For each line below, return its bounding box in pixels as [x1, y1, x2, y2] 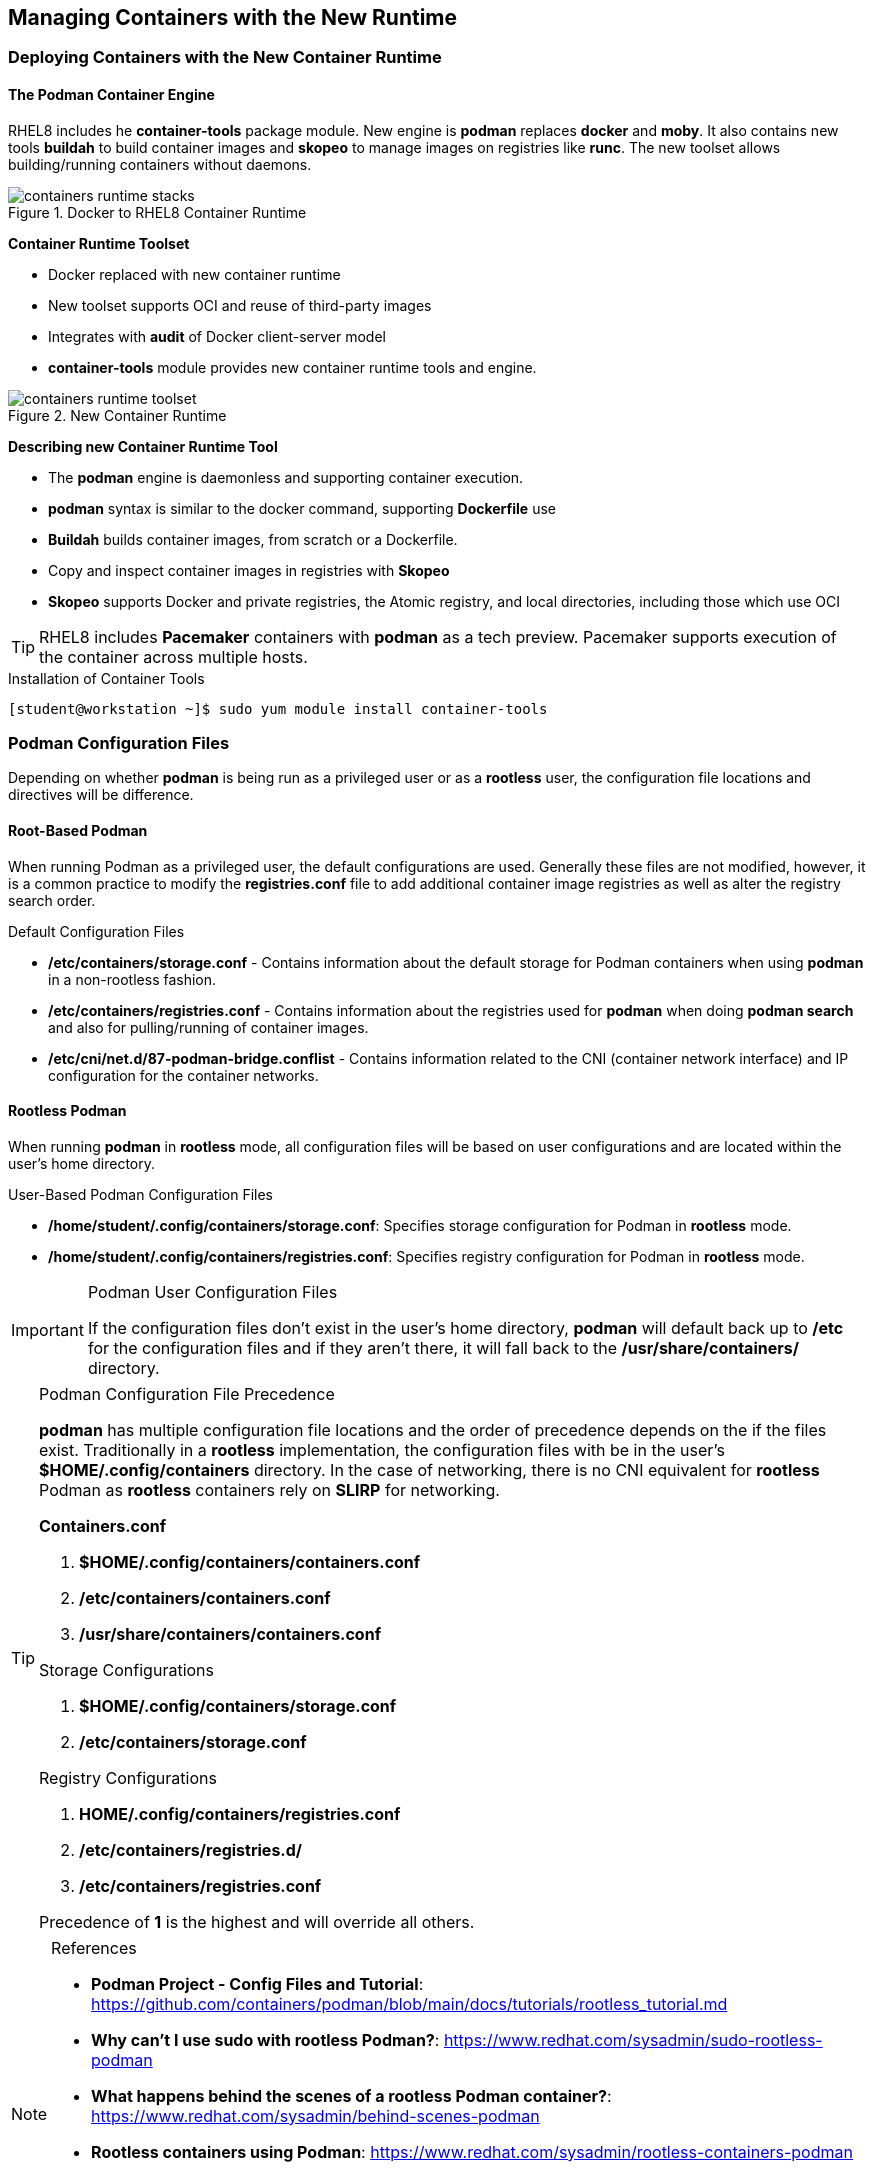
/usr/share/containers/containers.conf [79, 1623, 381, 1644]
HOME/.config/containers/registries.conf [79, 1803, 401, 1824]
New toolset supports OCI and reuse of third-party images [48, 296, 432, 314]
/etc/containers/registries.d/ [79, 1839, 302, 1860]
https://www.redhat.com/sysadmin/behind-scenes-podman [91, 2105, 540, 2126]
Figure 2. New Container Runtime [8, 406, 227, 424]
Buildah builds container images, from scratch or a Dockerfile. [48, 530, 458, 548]
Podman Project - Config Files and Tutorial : [91, 1973, 424, 1994]
